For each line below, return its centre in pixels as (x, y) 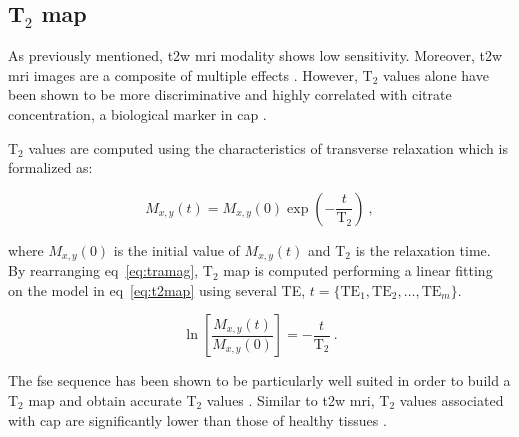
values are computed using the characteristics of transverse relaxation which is (268, 147)
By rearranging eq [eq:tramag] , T (110, 270)
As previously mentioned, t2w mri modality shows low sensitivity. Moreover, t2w (255, 55)
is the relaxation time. (423, 249)
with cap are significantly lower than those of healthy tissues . (197, 419)
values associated (451, 400)
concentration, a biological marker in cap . (137, 113)
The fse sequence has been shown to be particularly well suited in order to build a (259, 380)
